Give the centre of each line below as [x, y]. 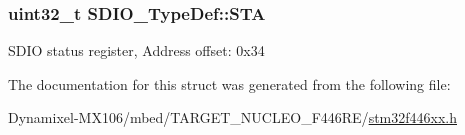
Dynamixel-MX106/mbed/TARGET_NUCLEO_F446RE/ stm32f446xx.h [232, 117]
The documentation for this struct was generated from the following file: [229, 83]
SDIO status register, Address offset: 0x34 [136, 50]
